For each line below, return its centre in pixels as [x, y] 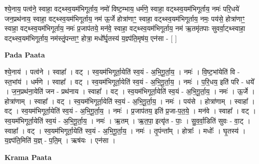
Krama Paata [28, 157]
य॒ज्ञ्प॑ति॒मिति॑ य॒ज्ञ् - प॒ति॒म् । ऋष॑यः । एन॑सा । [60, 140]
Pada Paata [25, 55]
